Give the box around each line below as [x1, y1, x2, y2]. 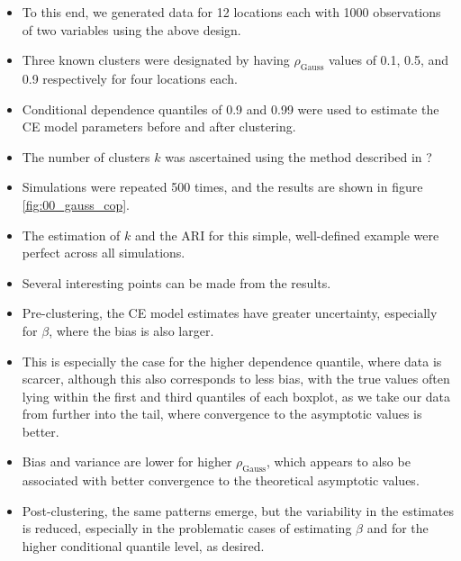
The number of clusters [22, 147, 150, 166]
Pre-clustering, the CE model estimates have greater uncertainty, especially [22, 303, 438, 322]
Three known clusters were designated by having [22, 50, 290, 69]
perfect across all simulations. [22, 243, 185, 262]
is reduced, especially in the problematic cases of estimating [22, 519, 352, 538]
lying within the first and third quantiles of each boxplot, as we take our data [22, 386, 451, 405]
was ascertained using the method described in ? [165, 147, 432, 166]
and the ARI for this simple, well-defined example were [134, 225, 439, 244]
